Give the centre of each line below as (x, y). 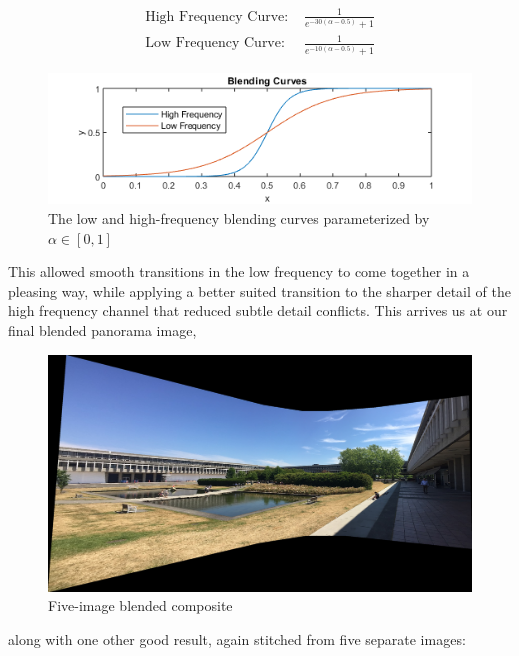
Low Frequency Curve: (215, 43)
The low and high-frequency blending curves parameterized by (239, 217)
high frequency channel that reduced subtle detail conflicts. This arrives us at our (258, 310)
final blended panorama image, (102, 329)
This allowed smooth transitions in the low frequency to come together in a (239, 271)
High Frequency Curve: (217, 16)
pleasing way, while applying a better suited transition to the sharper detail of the (259, 290)
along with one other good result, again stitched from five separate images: (237, 638)
